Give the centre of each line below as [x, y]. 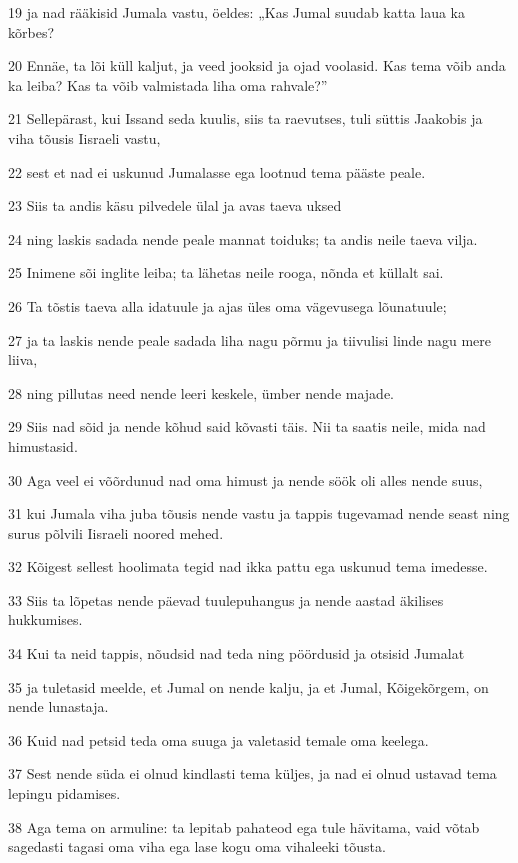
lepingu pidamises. [64, 793]
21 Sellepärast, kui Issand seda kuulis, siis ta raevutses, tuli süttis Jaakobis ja [245, 118]
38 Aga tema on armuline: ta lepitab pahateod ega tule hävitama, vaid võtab [244, 826]
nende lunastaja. [58, 706]
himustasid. [43, 445]
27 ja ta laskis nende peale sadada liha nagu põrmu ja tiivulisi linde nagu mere [250, 339]
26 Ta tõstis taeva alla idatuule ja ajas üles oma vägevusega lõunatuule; [227, 305]
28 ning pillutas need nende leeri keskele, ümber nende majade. [201, 392]
